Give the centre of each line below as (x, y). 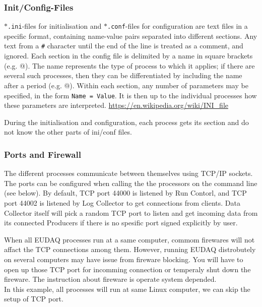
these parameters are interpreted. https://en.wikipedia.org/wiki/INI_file (116, 105)
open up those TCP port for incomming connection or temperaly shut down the (127, 269)
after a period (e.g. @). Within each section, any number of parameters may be (126, 85)
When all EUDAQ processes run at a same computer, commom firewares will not (129, 239)
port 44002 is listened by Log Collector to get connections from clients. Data (122, 202)
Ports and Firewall (43, 154)
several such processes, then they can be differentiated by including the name (123, 75)
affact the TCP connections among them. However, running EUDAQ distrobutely (130, 249)
